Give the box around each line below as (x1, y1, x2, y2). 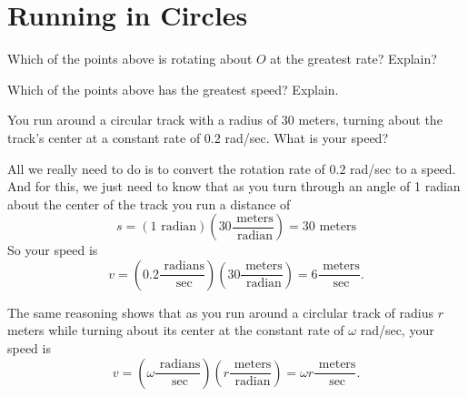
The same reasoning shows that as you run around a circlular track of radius (7, 302, 433, 321)
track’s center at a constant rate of (7, 127, 201, 147)
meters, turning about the (298, 110, 443, 129)
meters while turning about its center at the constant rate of (7, 321, 344, 340)
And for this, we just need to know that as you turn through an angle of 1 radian (7, 177, 461, 196)
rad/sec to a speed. (350, 158, 456, 178)
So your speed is (7, 240, 98, 260)
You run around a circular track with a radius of (7, 110, 278, 129)
